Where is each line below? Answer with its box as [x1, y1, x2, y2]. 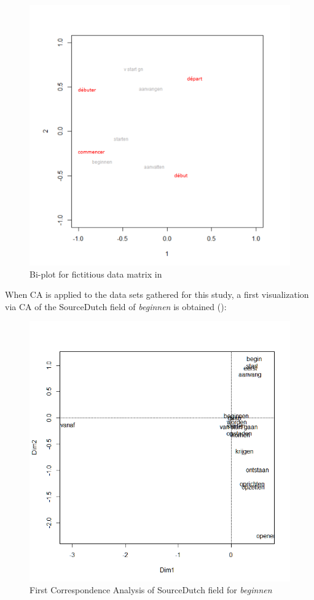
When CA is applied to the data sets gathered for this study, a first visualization [5, 288, 309, 301]
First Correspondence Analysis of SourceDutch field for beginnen [29, 583, 272, 596]
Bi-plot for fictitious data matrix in [29, 267, 162, 280]
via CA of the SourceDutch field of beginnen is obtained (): [5, 300, 227, 313]
